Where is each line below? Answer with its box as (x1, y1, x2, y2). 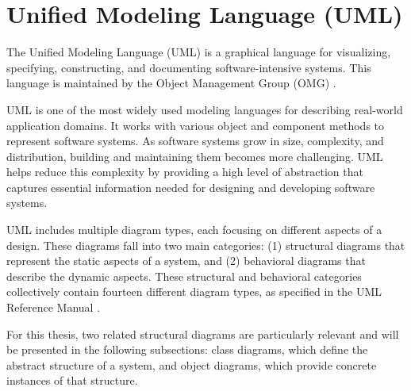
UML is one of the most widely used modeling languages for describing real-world (6, 101, 403, 117)
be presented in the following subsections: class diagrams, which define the (6, 341, 368, 358)
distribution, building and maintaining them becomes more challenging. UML (6, 148, 383, 164)
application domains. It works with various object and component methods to (6, 117, 385, 133)
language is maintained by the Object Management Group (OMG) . (6, 75, 336, 91)
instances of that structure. (6, 372, 138, 389)
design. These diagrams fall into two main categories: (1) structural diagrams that (6, 236, 405, 253)
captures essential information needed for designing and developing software (6, 178, 375, 195)
